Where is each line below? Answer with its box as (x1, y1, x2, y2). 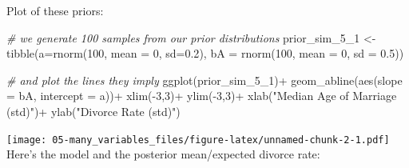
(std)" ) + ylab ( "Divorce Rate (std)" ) (6, 102, 181, 119)
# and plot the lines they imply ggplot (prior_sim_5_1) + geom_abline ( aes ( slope (6, 71, 403, 88)
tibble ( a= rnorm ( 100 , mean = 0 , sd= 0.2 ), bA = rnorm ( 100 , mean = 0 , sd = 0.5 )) (6, 45, 404, 62)
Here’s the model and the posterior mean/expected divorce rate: (6, 146, 320, 162)
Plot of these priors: (6, 2, 104, 18)
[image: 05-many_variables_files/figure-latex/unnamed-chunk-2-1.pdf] (6, 134, 390, 146)
